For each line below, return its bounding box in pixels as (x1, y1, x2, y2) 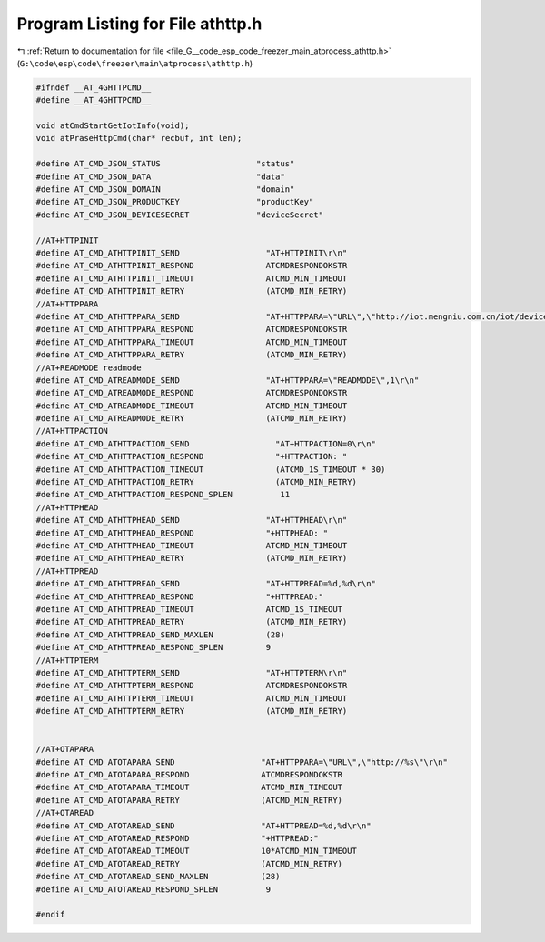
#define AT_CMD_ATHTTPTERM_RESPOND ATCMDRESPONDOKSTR (35, 680, 348, 691)
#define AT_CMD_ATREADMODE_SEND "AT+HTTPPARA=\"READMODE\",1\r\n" (35, 375, 420, 386)
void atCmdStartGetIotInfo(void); (35, 121, 190, 131)
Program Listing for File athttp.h (16, 14, 263, 34)
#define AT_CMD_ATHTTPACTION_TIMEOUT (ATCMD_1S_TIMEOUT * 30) (35, 464, 386, 475)
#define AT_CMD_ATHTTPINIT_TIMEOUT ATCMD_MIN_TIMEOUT (35, 273, 348, 284)
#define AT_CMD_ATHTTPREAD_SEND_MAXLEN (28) (35, 629, 285, 640)
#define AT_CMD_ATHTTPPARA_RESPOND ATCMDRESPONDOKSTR (35, 324, 348, 335)
